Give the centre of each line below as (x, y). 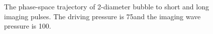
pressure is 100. (28, 26)
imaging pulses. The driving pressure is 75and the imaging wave (102, 16)
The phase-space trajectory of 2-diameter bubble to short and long (106, 6)
